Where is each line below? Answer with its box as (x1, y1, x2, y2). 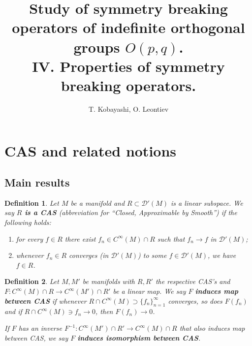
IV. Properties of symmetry (32, 56, 225, 76)
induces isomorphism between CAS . (77, 332, 201, 343)
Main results (4, 175, 70, 190)
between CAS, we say (4, 332, 68, 343)
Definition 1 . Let (4, 197, 59, 208)
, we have (208, 250, 236, 260)
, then (95, 306, 113, 316)
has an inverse (18, 323, 62, 333)
